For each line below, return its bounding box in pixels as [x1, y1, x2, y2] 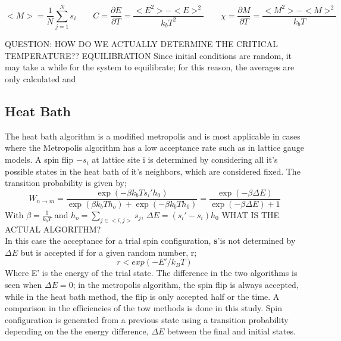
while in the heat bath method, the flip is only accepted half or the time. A [5, 290, 280, 302]
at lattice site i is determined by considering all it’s [92, 153, 278, 166]
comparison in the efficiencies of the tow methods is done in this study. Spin [5, 302, 282, 314]
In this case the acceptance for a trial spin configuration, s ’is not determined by [5, 234, 296, 247]
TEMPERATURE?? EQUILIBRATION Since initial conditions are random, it [5, 49, 292, 61]
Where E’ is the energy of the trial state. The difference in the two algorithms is [5, 266, 298, 279]
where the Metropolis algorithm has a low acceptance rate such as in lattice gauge [5, 141, 304, 154]
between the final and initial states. [167, 325, 296, 337]
